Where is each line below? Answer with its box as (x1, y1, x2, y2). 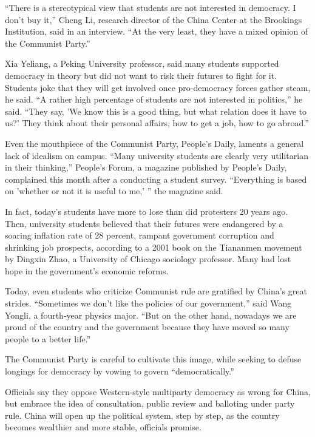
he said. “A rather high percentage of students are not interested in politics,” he (5, 93, 303, 106)
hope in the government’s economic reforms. (5, 264, 169, 277)
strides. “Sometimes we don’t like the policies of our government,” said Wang (5, 297, 292, 310)
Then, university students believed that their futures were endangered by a (5, 217, 283, 229)
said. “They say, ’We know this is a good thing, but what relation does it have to (5, 104, 307, 117)
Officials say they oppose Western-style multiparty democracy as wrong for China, (5, 385, 311, 398)
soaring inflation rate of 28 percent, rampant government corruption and (5, 229, 274, 242)
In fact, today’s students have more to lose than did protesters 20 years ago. (5, 205, 288, 217)
